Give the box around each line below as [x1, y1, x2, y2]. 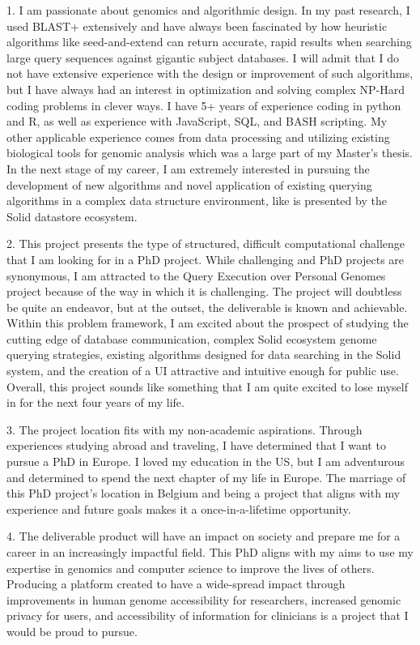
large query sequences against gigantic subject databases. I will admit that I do [6, 49, 400, 66]
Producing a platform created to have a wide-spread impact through [6, 575, 346, 592]
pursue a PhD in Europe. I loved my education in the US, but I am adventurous [6, 453, 405, 470]
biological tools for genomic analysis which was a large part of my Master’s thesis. [6, 144, 414, 161]
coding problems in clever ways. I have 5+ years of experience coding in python [6, 96, 401, 113]
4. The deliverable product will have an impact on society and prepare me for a [6, 528, 401, 545]
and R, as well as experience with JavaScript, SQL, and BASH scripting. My [6, 113, 388, 130]
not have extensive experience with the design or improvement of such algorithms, [6, 65, 414, 82]
